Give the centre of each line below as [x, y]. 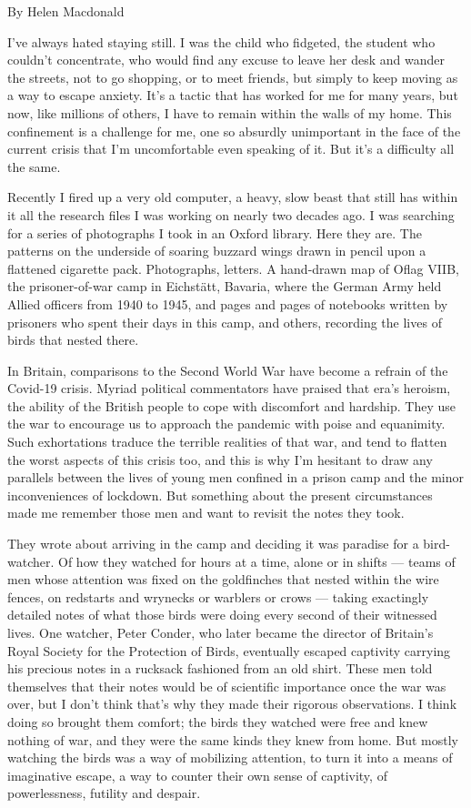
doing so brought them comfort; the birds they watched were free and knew [218, 721]
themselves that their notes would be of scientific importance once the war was [227, 686]
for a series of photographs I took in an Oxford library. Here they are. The [215, 232]
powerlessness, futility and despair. [104, 793]
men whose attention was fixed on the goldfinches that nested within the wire [223, 579]
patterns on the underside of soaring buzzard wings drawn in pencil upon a [217, 251]
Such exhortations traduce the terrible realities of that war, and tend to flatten [227, 442]
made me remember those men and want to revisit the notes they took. [206, 513]
